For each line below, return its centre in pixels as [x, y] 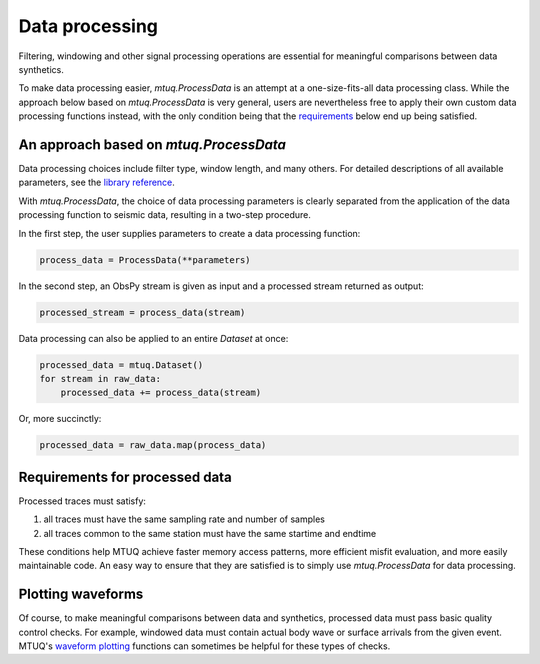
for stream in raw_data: [100, 378]
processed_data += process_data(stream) [161, 393]
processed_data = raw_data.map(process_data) [153, 445]
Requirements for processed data [125, 476]
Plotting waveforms [81, 594]
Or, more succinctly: [60, 419]
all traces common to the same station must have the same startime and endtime [210, 533]
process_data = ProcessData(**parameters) [145, 259]
